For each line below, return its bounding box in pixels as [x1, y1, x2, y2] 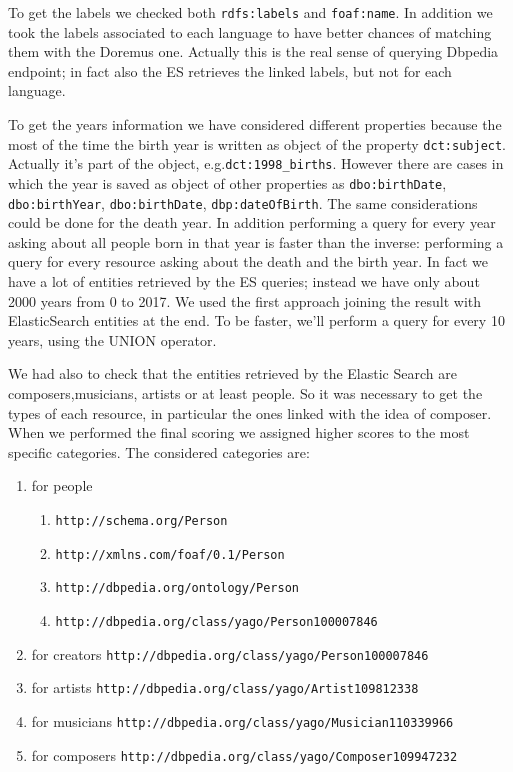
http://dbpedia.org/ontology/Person [55, 581, 299, 596]
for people [31, 475, 93, 496]
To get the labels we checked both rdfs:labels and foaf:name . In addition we [8, 2, 493, 22]
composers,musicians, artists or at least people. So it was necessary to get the [8, 383, 483, 403]
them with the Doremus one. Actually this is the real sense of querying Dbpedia [8, 41, 499, 62]
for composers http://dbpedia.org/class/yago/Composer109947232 [31, 744, 458, 765]
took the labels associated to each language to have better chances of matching [8, 21, 492, 42]
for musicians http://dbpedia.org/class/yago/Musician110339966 [31, 710, 454, 731]
